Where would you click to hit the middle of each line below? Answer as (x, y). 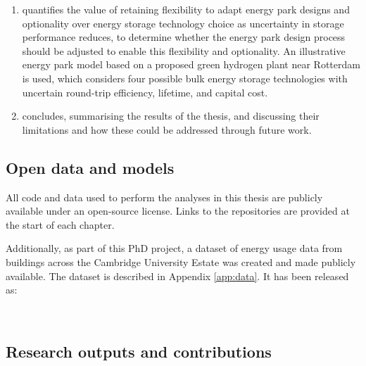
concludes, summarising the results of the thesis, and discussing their (171, 116)
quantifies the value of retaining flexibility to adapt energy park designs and (186, 9)
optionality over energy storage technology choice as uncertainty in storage (183, 23)
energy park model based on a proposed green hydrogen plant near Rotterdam (191, 64)
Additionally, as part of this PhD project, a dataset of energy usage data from (174, 248)
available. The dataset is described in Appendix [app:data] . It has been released (177, 276)
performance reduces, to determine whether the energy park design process (184, 37)
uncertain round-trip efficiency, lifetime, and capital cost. (145, 92)
